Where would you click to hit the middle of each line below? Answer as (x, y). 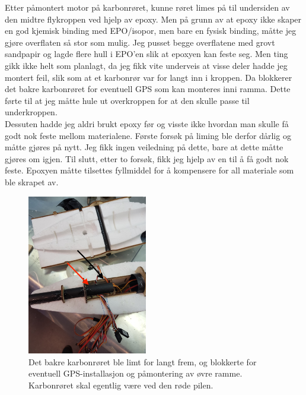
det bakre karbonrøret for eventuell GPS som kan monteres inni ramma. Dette (148, 89)
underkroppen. (31, 112)
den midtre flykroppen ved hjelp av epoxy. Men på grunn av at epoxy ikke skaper (153, 19)
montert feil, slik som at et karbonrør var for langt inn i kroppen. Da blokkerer (149, 77)
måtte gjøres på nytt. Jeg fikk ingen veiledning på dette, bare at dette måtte (144, 147)
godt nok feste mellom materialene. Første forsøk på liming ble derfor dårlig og (148, 135)
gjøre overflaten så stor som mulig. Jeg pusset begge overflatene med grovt (140, 42)
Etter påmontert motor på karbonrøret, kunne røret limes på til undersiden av (147, 7)
